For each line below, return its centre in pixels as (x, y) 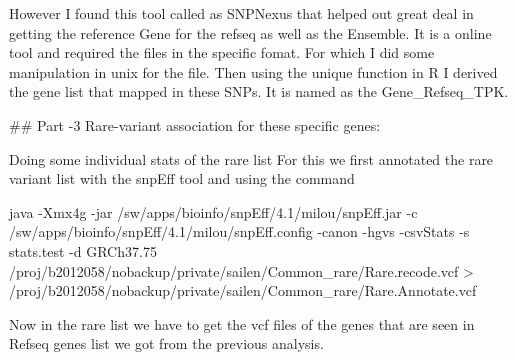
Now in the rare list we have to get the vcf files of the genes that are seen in (242, 323)
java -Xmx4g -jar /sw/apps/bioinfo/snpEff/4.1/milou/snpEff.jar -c (213, 211)
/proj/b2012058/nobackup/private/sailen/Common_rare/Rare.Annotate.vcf (243, 290)
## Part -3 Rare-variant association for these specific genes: (195, 124)
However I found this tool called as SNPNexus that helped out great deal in (241, 13)
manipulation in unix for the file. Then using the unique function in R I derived (253, 71)
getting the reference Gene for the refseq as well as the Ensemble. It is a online (250, 32)
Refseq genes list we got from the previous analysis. (166, 343)
